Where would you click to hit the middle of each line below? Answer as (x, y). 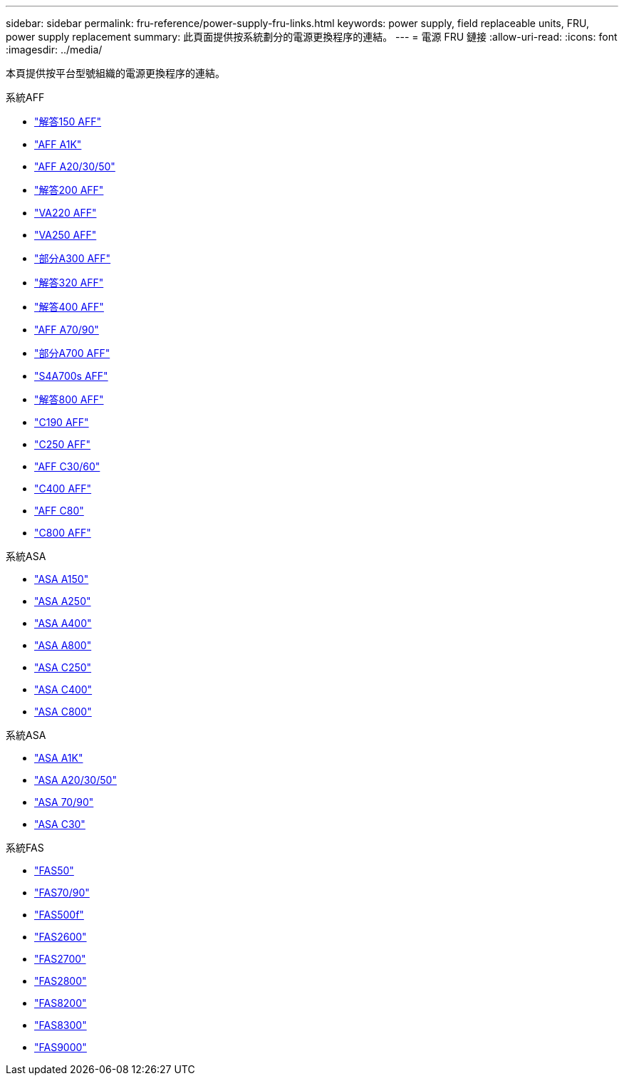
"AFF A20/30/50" (75, 166)
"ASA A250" (63, 601)
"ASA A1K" (59, 758)
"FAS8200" (61, 1003)
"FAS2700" (60, 959)
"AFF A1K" (58, 144)
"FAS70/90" (62, 893)
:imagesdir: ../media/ (54, 50)
